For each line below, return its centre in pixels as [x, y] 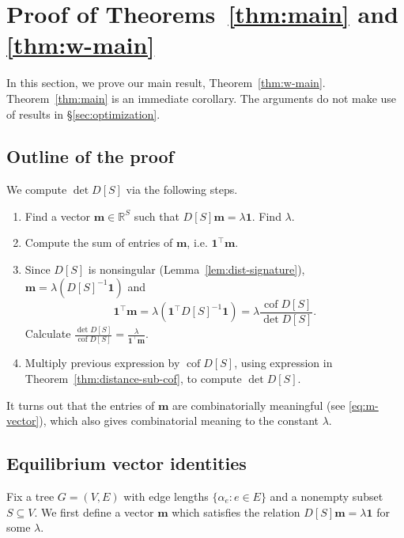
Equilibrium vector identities [126, 463]
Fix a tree [30, 496]
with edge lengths [166, 496]
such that [157, 216]
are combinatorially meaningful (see [259, 405]
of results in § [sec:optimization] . [83, 114]
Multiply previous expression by [102, 363]
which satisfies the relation [236, 511]
